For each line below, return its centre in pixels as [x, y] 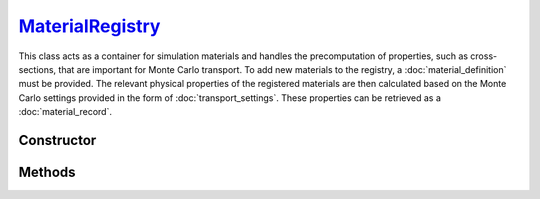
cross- [484, 56]
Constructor [57, 140]
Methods [47, 171]
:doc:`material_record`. [65, 112]
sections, [37, 69]
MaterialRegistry [89, 26]
